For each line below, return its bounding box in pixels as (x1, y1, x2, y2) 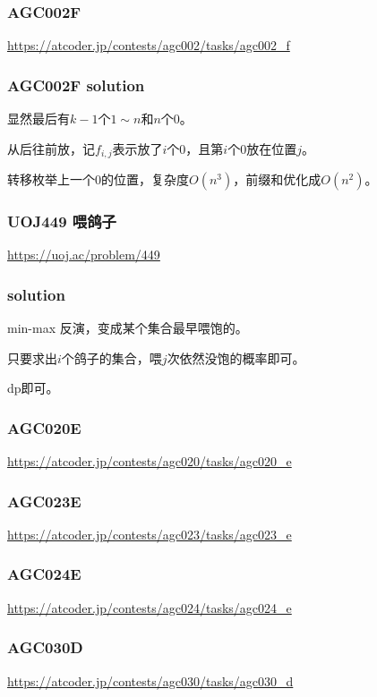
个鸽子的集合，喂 (61, 348, 162, 367)
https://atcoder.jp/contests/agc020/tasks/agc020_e (7, 452, 292, 471)
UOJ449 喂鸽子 (7, 210, 116, 232)
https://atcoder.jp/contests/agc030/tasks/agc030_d (7, 671, 294, 690)
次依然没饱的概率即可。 (167, 348, 305, 367)
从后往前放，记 (7, 139, 95, 157)
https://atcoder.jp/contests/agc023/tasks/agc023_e (7, 524, 292, 543)
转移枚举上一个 (7, 170, 95, 189)
